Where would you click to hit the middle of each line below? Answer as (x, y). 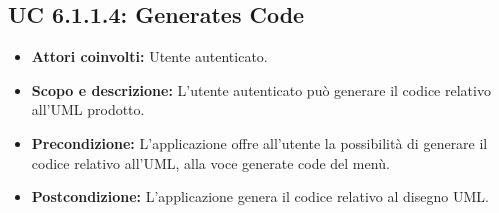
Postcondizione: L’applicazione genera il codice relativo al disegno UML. (260, 196)
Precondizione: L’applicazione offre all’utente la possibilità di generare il (259, 142)
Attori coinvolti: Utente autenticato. (149, 56)
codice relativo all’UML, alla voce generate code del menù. (210, 162)
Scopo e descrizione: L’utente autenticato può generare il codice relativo (261, 89)
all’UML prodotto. (88, 109)
